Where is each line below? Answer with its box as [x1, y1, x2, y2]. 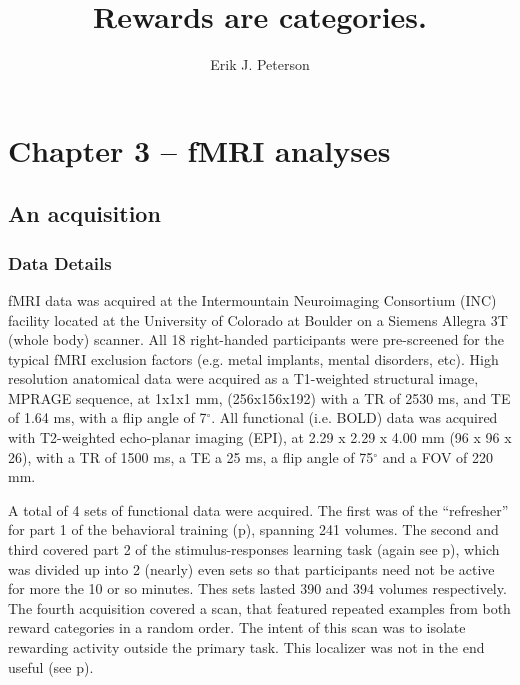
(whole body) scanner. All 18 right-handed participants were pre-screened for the [8, 329, 504, 350]
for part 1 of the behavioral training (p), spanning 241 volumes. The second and [8, 519, 499, 540]
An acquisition [8, 198, 161, 229]
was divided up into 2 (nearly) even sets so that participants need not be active [8, 558, 495, 579]
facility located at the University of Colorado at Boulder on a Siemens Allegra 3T [8, 309, 508, 330]
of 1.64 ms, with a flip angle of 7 [8, 407, 207, 428]
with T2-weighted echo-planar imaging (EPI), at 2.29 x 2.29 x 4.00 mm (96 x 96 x [8, 427, 512, 448]
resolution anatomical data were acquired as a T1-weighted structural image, [8, 368, 479, 389]
